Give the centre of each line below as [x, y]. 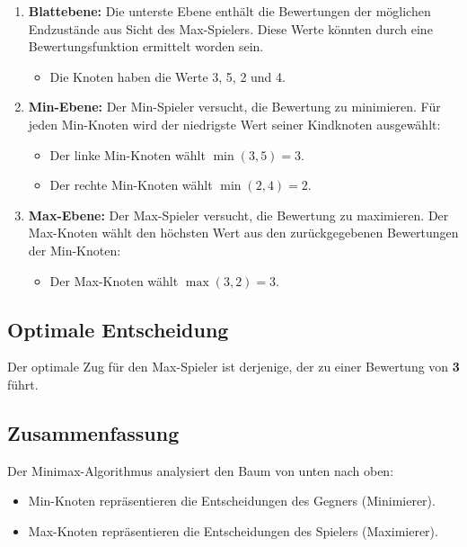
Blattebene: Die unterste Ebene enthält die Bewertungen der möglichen [229, 11]
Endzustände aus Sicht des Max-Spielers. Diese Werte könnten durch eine [230, 28]
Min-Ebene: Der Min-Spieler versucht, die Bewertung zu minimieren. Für [234, 107]
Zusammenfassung [93, 432]
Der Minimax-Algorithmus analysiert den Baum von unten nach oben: [201, 470]
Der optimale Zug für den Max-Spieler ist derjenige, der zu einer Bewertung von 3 [233, 367]
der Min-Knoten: [75, 250]
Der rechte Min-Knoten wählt [131, 185]
